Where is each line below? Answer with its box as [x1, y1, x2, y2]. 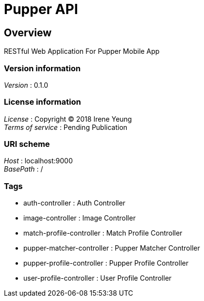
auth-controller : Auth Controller [23, 199, 126, 207]
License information [4, 97, 81, 107]
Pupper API [4, 1, 78, 17]
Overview [4, 26, 52, 39]
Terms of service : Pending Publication [4, 123, 128, 131]
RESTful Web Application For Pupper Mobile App [4, 47, 160, 56]
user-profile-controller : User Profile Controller [23, 274, 172, 283]
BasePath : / [4, 165, 43, 174]
